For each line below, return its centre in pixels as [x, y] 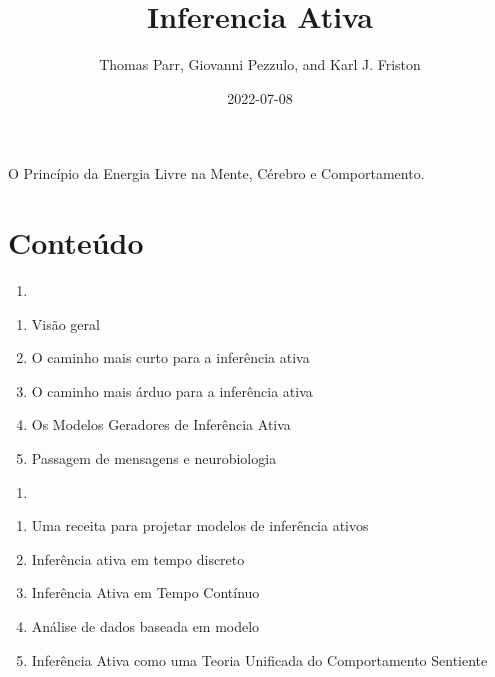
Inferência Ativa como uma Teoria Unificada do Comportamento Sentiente [259, 659]
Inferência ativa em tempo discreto [138, 558]
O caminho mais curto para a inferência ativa [170, 357]
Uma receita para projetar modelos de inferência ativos [200, 525]
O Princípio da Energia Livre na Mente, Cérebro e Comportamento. [216, 173]
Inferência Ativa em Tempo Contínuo [145, 592]
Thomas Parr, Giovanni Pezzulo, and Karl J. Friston [260, 64]
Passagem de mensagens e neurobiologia [154, 458]
